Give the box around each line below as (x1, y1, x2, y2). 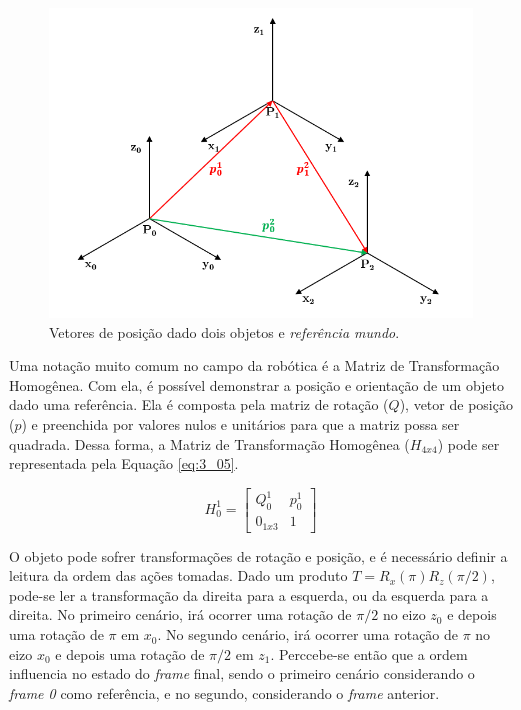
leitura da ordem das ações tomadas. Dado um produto (9, 565, 348, 586)
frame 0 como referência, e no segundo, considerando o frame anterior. (9, 682, 440, 703)
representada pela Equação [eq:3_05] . (9, 453, 239, 474)
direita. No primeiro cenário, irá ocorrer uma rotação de (9, 604, 352, 625)
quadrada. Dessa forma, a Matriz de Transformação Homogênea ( (9, 433, 410, 454)
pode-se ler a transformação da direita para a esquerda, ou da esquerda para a (9, 584, 489, 605)
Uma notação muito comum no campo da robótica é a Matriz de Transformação (9, 355, 500, 376)
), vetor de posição (399, 394, 513, 415)
